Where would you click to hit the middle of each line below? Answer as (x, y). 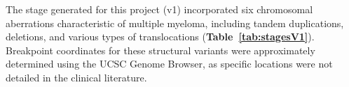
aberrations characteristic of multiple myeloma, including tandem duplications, (175, 23)
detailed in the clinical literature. (76, 77)
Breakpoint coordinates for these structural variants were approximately (160, 50)
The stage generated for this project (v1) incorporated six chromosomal (159, 9)
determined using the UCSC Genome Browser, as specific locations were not (169, 64)
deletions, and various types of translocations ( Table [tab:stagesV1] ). (160, 37)
